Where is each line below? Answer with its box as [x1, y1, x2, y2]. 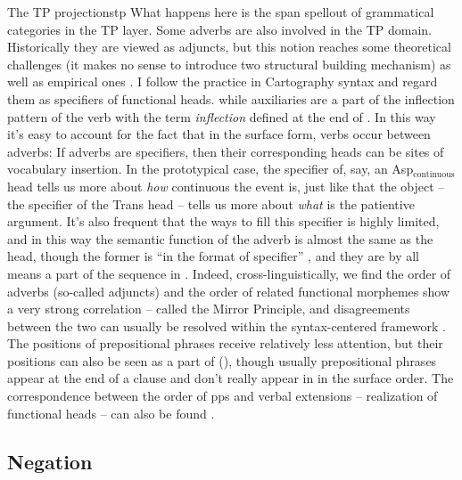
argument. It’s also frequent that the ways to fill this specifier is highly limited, [7, 212, 440, 231]
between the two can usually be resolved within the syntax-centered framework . [7, 316, 446, 335]
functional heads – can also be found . [7, 403, 215, 422]
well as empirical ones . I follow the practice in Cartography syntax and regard [7, 72, 438, 91]
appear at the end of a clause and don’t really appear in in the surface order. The [7, 369, 454, 387]
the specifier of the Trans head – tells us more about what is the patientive [7, 194, 415, 213]
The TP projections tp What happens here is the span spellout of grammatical [7, 3, 434, 20]
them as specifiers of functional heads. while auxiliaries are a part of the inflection [7, 89, 455, 108]
